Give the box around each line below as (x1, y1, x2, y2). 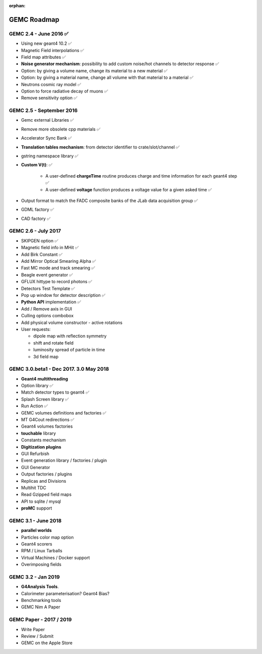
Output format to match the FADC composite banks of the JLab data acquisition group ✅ (21, 198, 198, 203)
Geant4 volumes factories (21, 423, 73, 429)
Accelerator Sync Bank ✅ (21, 135, 72, 141)
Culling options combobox (21, 313, 74, 319)
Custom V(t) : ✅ (21, 162, 53, 168)
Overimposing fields (21, 562, 62, 567)
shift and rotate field (33, 340, 74, 345)
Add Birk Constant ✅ (21, 251, 63, 257)
